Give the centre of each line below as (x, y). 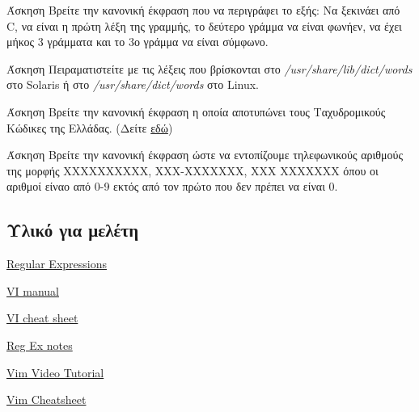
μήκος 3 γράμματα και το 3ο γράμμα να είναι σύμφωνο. (138, 42)
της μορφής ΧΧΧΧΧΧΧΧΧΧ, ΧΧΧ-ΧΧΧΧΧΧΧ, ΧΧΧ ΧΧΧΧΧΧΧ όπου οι (193, 170)
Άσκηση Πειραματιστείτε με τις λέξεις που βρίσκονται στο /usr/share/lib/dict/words (209, 68)
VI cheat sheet (42, 318)
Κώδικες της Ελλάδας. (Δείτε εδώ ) (90, 127)
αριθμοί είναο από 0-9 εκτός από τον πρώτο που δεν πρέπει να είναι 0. (172, 186)
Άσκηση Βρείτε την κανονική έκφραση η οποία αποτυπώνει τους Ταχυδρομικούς (196, 111)
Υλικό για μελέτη (73, 230)
